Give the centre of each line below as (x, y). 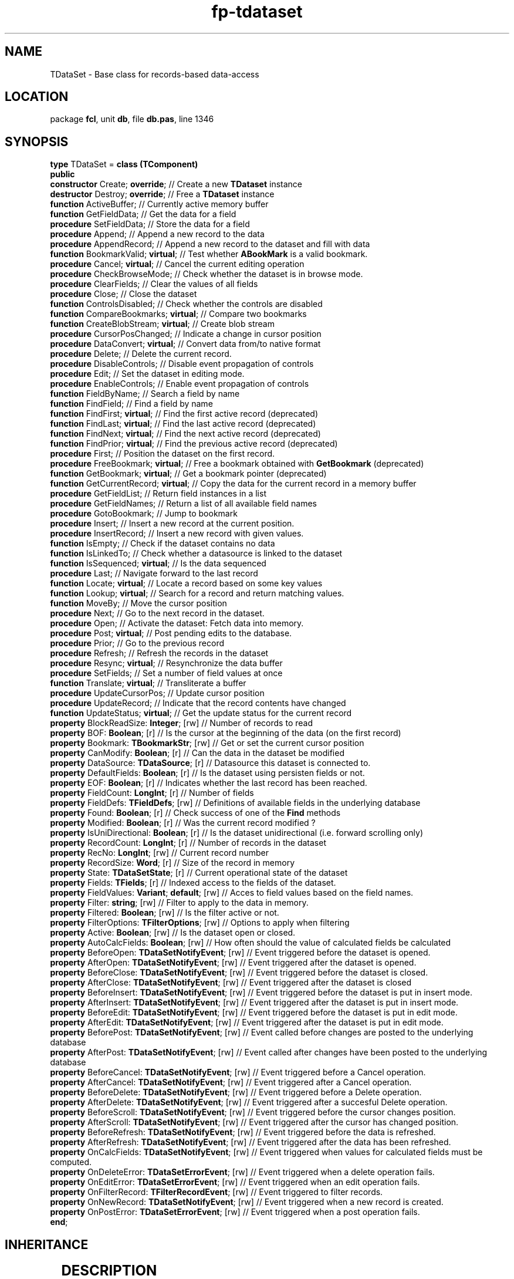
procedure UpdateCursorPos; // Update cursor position (157, 693)
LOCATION (37, 97)
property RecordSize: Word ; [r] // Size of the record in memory (172, 863)
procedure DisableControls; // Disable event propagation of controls (182, 364)
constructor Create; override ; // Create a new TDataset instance (176, 184)
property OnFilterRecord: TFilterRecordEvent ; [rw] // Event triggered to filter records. (217, 1192)
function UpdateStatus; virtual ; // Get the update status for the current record (201, 713)
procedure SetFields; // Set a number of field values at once (166, 673)
